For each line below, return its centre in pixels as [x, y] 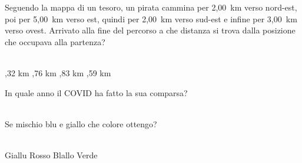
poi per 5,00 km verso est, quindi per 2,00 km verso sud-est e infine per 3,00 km [151, 18]
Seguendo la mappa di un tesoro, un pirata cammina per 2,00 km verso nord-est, [151, 7]
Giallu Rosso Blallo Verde [51, 154]
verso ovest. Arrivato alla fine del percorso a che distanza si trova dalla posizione [150, 30]
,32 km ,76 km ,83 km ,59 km [58, 72]
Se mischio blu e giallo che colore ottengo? [81, 123]
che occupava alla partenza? [55, 41]
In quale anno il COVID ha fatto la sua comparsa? [96, 92]
